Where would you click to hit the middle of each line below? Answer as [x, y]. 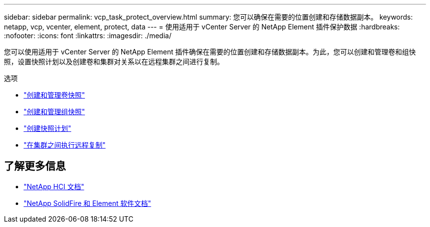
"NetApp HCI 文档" [54, 186]
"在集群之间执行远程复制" [65, 145]
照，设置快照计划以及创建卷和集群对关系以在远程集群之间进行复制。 [114, 62]
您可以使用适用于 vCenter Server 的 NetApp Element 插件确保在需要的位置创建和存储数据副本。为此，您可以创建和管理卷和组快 [210, 52]
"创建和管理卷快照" [54, 95]
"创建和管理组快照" [54, 112]
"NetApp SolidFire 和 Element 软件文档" [87, 203]
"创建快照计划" [48, 128]
